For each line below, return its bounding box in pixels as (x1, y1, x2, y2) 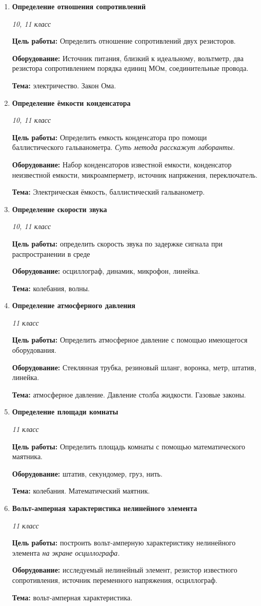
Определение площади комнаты (12, 406, 118, 417)
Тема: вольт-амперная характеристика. (12, 592, 133, 602)
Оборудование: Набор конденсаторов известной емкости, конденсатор (12, 159, 232, 169)
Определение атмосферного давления (12, 300, 135, 311)
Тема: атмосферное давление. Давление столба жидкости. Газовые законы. (12, 389, 246, 400)
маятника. (12, 451, 43, 462)
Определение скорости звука (12, 203, 107, 214)
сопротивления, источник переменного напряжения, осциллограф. (12, 574, 217, 585)
